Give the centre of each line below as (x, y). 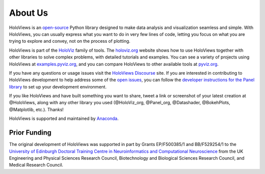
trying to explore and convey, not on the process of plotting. (70, 41)
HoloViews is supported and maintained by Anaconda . (64, 118)
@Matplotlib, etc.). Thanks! (36, 109)
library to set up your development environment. (58, 87)
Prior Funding (30, 133)
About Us (29, 13)
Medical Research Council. (36, 165)
